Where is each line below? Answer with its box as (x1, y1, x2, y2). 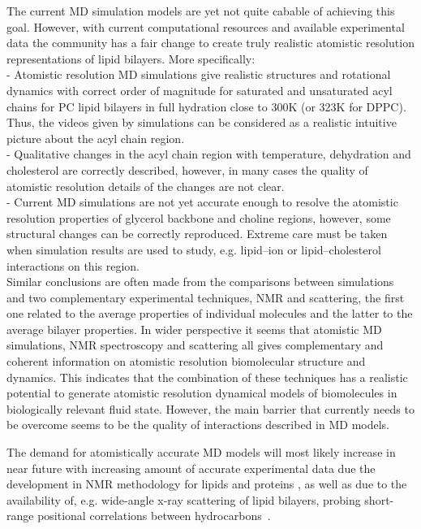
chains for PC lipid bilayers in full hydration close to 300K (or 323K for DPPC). (6, 98, 406, 115)
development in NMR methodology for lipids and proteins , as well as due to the (6, 475, 407, 492)
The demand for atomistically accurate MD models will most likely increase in (6, 444, 396, 461)
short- (364, 491, 394, 508)
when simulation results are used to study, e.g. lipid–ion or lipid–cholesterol (6, 241, 381, 258)
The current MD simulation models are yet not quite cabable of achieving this (6, 2, 395, 19)
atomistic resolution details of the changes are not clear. (6, 177, 285, 194)
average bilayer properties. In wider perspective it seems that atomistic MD (6, 320, 382, 337)
